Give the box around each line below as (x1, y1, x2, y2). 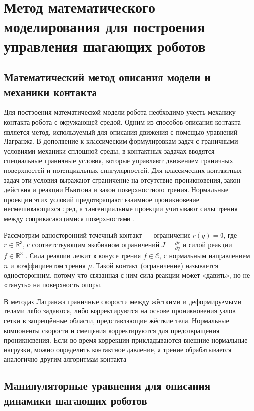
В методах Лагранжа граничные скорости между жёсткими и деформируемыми (4, 296, 242, 306)
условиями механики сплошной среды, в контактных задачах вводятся (4, 145, 215, 156)
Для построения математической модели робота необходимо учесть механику (4, 107, 236, 117)
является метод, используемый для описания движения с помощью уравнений (4, 126, 238, 137)
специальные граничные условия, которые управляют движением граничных (4, 155, 233, 166)
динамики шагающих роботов (4, 392, 147, 408)
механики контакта (4, 84, 97, 99)
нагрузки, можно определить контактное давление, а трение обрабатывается (4, 344, 232, 354)
